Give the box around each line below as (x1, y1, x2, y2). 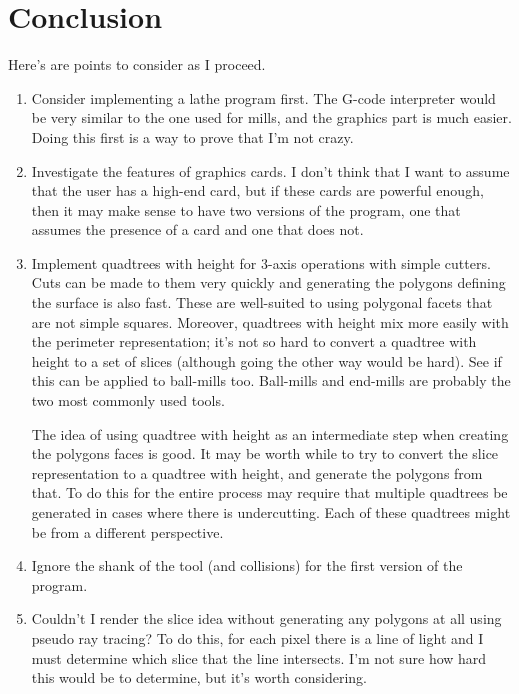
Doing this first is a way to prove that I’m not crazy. (31, 126, 354, 147)
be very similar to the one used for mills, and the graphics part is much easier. (31, 107, 512, 128)
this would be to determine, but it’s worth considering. (31, 667, 367, 688)
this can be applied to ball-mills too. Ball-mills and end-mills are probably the (31, 370, 511, 391)
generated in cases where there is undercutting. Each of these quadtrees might (31, 502, 511, 522)
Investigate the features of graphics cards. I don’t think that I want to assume (31, 160, 510, 181)
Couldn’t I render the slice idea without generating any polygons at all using (31, 608, 502, 629)
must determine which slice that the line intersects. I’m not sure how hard (31, 647, 487, 668)
